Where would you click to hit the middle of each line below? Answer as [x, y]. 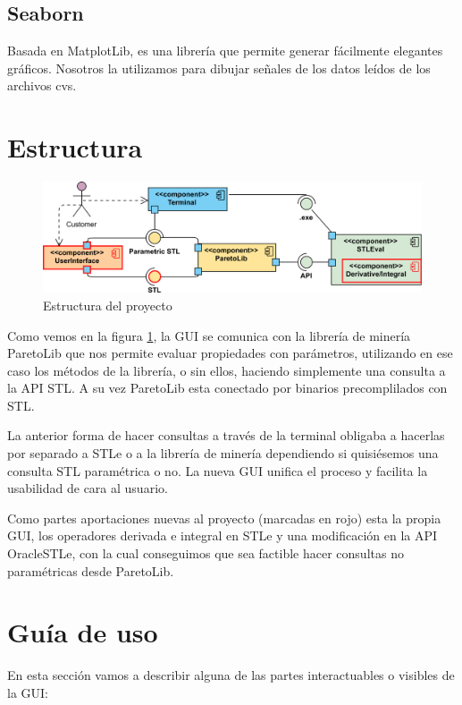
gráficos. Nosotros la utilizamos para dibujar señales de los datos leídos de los [219, 68]
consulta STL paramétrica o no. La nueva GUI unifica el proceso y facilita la [218, 470]
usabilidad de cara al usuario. [88, 488]
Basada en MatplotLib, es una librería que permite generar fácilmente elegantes [225, 51]
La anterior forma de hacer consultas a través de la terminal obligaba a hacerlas [226, 435]
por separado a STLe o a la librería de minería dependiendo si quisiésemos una [223, 453]
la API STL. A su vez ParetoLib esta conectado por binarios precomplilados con [227, 388]
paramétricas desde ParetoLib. [91, 570]
